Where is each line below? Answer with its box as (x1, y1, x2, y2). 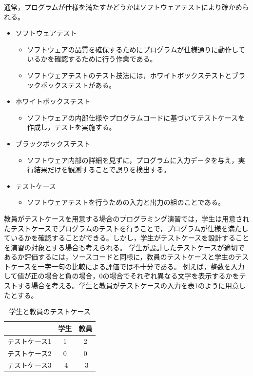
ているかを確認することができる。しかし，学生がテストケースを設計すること (4, 233, 250, 243)
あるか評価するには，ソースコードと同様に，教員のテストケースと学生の (4, 252, 235, 262)
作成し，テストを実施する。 (27, 122, 116, 132)
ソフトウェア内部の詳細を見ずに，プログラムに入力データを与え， (27, 155, 238, 165)
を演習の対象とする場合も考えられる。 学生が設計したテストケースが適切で (4, 242, 245, 252)
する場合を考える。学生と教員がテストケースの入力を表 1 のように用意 (17, 280, 239, 291)
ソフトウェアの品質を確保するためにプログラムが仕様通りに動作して (27, 44, 245, 54)
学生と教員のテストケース (9, 306, 91, 317)
